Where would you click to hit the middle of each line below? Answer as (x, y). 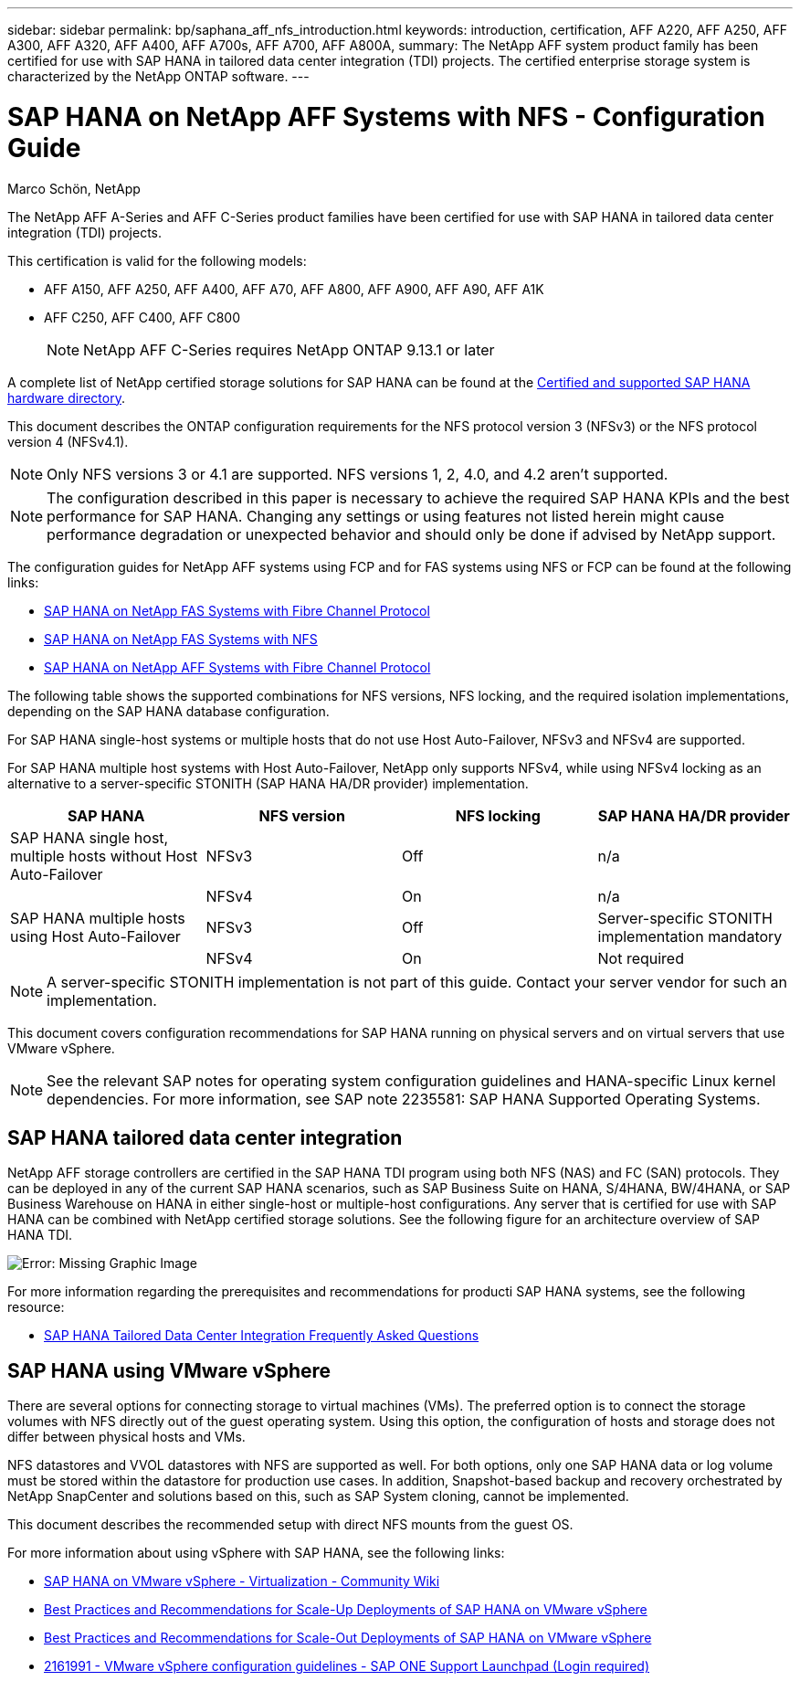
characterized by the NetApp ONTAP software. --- (158, 76)
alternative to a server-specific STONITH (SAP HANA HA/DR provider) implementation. (268, 783)
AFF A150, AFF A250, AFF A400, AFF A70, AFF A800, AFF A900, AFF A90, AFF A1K (294, 289)
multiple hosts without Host (104, 856)
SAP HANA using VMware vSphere (169, 1370)
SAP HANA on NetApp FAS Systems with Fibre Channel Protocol (237, 610)
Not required (641, 958)
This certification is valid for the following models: (157, 260)
